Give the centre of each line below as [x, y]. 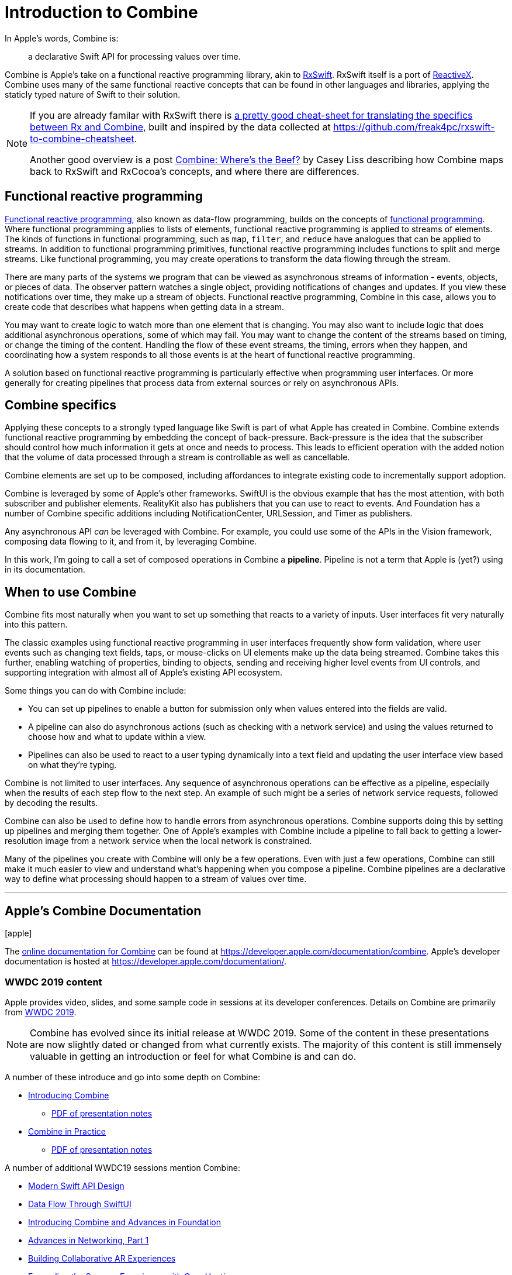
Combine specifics [60, 405]
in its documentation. [45, 570]
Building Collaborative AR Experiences [102, 1258]
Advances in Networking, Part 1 [89, 1240]
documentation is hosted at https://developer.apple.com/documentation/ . [146, 962]
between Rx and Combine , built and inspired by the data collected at [180, 127]
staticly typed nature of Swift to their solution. [93, 94]
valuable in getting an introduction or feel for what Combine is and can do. [193, 1056]
